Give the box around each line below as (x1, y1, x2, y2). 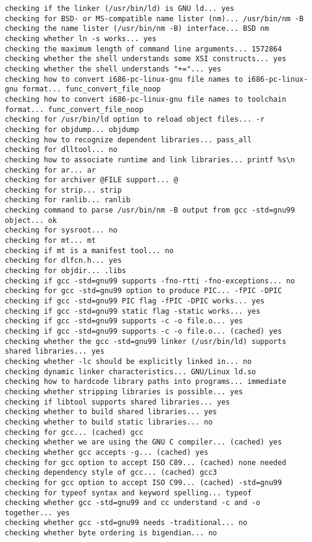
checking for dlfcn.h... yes (5, 256, 122, 265)
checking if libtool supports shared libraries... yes (5, 397, 230, 406)
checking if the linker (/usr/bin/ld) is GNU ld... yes (5, 4, 235, 13)
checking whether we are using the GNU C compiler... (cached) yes (5, 438, 282, 447)
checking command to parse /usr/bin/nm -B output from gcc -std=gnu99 (5, 206, 295, 215)
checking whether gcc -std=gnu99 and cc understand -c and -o (5, 498, 261, 507)
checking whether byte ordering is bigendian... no (5, 529, 217, 538)
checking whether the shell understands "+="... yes (5, 64, 221, 73)
